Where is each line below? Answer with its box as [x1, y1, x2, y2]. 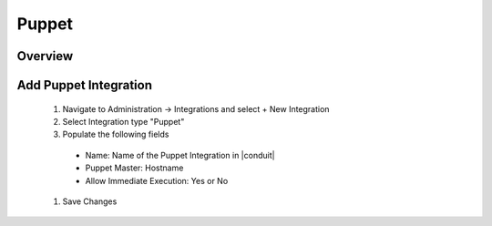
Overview [16, 48, 74, 64]
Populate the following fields [62, 128, 169, 140]
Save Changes [62, 196, 118, 207]
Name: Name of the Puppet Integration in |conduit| [85, 149, 275, 160]
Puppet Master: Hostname [85, 162, 184, 173]
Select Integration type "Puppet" [62, 116, 185, 127]
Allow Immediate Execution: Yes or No [85, 175, 229, 186]
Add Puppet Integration [16, 77, 152, 93]
